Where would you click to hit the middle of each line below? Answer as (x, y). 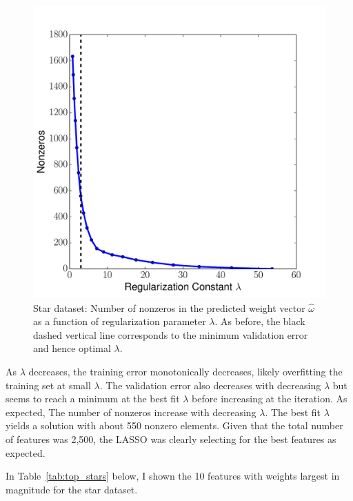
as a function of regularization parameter (120, 321)
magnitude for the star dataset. (72, 489)
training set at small (48, 385)
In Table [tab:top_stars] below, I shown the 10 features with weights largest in (173, 476)
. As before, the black (260, 321)
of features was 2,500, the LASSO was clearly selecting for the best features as (171, 439)
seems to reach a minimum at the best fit (93, 399)
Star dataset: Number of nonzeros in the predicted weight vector (169, 307)
